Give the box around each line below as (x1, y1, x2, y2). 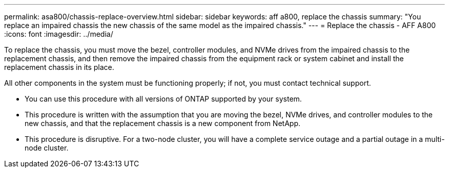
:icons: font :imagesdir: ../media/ (4, 30, 113, 38)
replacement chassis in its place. (4, 63, 114, 71)
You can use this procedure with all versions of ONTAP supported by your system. (25, 94, 302, 103)
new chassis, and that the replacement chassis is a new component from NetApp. (25, 119, 300, 128)
